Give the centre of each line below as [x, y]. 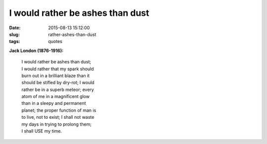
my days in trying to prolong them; [56, 124]
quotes [55, 42]
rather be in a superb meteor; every [58, 90]
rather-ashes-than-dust [72, 34]
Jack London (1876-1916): [36, 50]
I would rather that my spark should [58, 69]
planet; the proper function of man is [59, 110]
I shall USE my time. [42, 131]
